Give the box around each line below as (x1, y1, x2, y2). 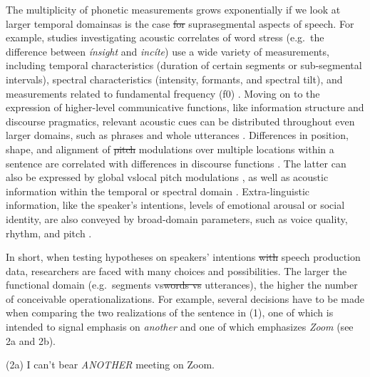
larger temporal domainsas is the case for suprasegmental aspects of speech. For (6, 16, 354, 31)
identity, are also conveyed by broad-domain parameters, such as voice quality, (6, 211, 348, 226)
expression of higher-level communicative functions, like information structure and (6, 100, 364, 115)
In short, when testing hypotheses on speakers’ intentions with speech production (6, 249, 361, 264)
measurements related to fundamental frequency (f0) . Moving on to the (6, 86, 320, 100)
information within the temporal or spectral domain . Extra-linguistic (6, 183, 310, 198)
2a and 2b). (6, 333, 56, 348)
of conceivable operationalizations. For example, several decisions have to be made (6, 291, 365, 306)
